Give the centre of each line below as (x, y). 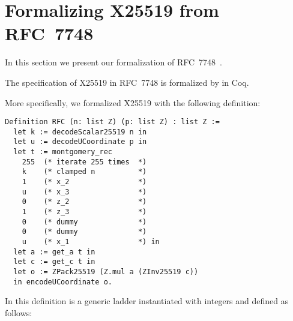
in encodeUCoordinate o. (63, 282)
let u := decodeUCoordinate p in (80, 142)
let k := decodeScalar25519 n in (80, 132)
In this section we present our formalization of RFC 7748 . (114, 62)
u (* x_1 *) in (91, 241)
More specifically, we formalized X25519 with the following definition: (133, 102)
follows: (19, 312)
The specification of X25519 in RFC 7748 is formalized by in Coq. (127, 82)
